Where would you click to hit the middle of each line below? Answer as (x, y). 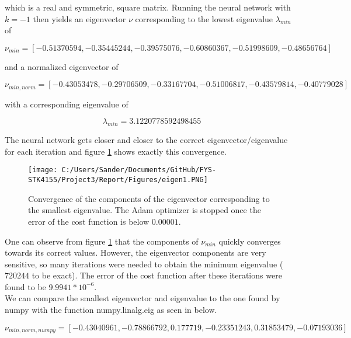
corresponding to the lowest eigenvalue (204, 18)
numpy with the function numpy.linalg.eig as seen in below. (111, 310)
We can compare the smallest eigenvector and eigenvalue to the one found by (143, 298)
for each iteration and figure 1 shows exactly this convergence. (116, 151)
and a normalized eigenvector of (62, 66)
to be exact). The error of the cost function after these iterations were (157, 275)
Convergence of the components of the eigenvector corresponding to (149, 198)
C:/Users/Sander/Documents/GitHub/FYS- (139, 170)
